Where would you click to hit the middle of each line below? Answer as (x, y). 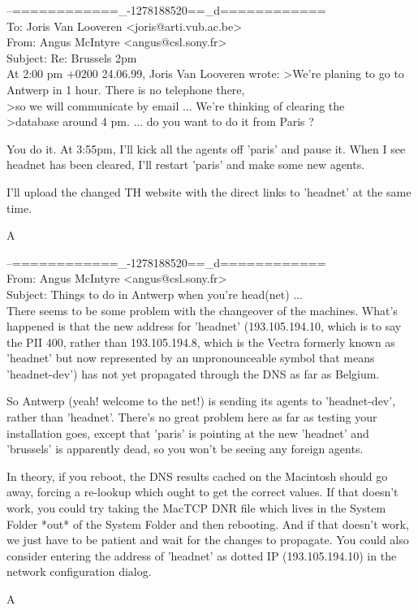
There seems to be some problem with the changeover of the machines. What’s (202, 310)
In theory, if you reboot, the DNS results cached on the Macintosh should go (197, 476)
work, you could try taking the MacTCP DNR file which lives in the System (196, 508)
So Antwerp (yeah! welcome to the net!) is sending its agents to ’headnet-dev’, (201, 401)
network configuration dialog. (79, 571)
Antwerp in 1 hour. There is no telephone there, (126, 89)
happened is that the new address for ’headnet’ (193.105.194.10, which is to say (204, 326)
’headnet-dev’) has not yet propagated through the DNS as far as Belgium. (193, 373)
